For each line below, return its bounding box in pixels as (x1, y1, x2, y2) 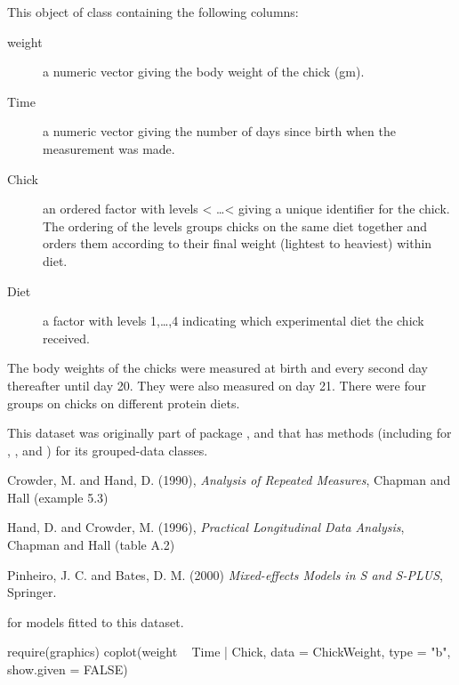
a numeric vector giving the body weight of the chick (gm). (43, 62, 365, 81)
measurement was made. (43, 139, 175, 157)
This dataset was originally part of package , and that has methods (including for (7, 423, 452, 442)
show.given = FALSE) (7, 660, 128, 679)
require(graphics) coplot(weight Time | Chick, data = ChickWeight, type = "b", (7, 642, 451, 661)
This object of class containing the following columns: (7, 3, 299, 20)
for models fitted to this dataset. (7, 612, 184, 631)
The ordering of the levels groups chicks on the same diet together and (43, 216, 428, 235)
